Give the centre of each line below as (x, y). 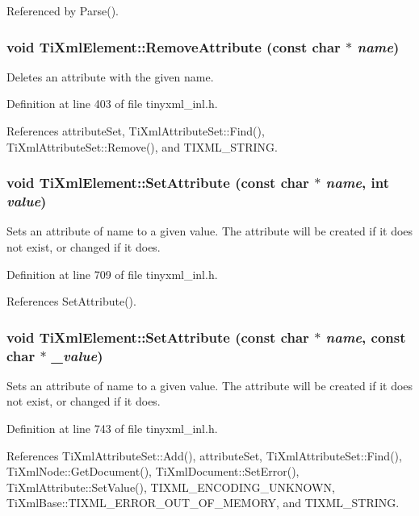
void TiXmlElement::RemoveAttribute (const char (174, 46)
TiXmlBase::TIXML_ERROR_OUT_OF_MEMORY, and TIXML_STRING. (203, 503)
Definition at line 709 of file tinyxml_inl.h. (112, 274)
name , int (357, 183)
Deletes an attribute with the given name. (110, 76)
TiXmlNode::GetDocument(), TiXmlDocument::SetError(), (153, 471)
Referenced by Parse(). (63, 10)
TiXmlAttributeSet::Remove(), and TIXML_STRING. (142, 146)
